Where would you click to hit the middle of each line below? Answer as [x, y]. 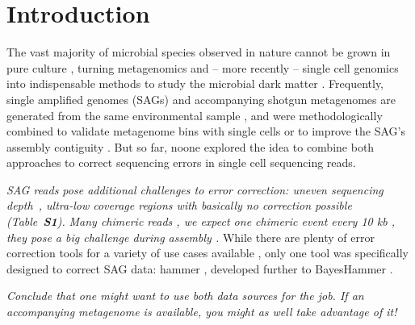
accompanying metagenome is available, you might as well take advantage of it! [202, 312]
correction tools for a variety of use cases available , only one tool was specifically [207, 253]
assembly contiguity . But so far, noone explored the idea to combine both [191, 146]
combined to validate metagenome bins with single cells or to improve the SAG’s [206, 131]
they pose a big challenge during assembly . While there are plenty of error [191, 237]
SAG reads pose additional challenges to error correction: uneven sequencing [195, 189]
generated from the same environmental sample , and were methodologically [195, 115]
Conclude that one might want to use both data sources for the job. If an [185, 296]
